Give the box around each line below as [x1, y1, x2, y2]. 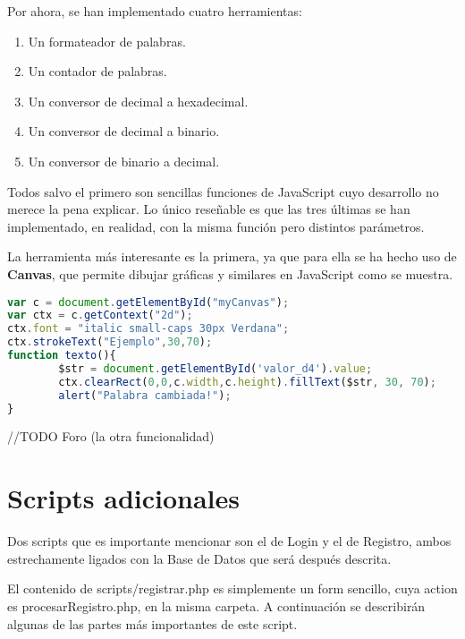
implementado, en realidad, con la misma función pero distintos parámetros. [7, 217, 425, 235]
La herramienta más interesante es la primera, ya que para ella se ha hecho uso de [7, 247, 457, 266]
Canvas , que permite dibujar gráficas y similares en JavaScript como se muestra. [7, 264, 453, 283]
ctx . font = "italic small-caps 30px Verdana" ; [7, 322, 290, 336]
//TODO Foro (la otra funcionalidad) [7, 427, 215, 446]
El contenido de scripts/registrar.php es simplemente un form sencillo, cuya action [7, 579, 458, 598]
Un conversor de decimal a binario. [28, 122, 220, 141]
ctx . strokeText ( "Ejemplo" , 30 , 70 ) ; [7, 336, 213, 349]
